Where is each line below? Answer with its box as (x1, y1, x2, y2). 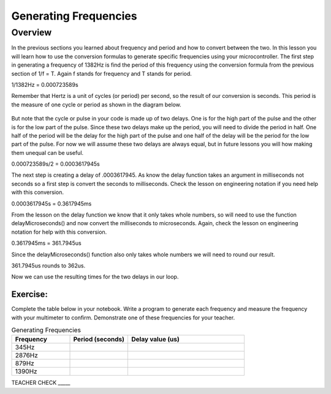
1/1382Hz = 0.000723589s (11, 81, 79, 88)
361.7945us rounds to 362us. (11, 262, 86, 269)
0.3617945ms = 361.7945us (11, 239, 82, 247)
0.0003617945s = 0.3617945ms (11, 199, 92, 207)
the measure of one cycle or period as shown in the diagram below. (11, 101, 182, 108)
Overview (11, 27, 52, 38)
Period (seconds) (73, 335, 125, 344)
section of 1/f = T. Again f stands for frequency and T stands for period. (11, 70, 192, 77)
